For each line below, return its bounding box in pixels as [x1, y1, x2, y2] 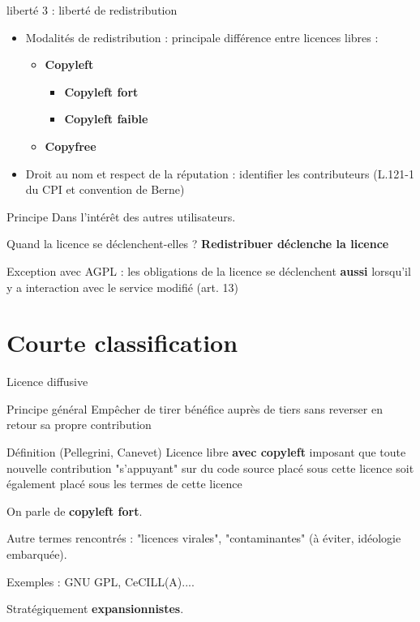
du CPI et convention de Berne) [25, 181, 185, 198]
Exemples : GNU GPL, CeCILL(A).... [6, 573, 195, 590]
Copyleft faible [64, 110, 148, 127]
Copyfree [45, 137, 96, 154]
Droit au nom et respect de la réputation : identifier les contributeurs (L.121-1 [25, 165, 414, 182]
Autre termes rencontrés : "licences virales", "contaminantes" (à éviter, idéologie [6, 530, 401, 547]
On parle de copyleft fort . [6, 502, 143, 519]
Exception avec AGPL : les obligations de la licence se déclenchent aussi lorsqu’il [6, 262, 411, 279]
